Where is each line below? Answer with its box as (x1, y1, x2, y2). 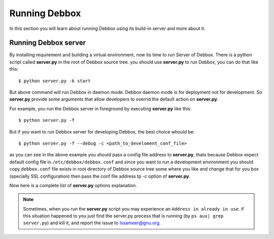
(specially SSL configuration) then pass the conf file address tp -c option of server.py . (9, 173, 190, 179)
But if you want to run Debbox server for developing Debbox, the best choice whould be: (9, 128, 195, 134)
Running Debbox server (9, 39, 86, 47)
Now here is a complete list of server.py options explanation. (9, 182, 137, 188)
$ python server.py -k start (18, 78, 91, 84)
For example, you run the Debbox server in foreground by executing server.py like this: (9, 106, 192, 112)
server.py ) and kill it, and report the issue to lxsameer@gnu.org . (23, 220, 161, 226)
